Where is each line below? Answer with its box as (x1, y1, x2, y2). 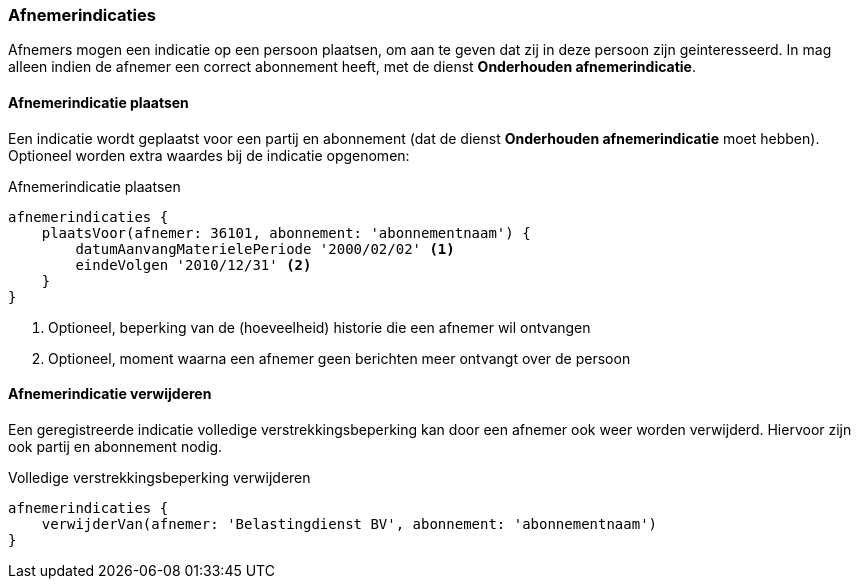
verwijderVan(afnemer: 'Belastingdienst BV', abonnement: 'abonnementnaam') (41, 515, 658, 532)
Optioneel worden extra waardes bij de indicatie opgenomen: (8, 146, 410, 164)
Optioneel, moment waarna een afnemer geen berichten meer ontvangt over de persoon (48, 349, 631, 367)
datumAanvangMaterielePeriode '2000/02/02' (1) (75, 240, 455, 257)
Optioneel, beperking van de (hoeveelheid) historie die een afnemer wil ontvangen (48, 318, 591, 336)
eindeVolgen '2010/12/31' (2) (75, 256, 312, 273)
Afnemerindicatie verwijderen (8, 385, 212, 403)
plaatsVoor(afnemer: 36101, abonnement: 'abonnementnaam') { (41, 224, 531, 241)
